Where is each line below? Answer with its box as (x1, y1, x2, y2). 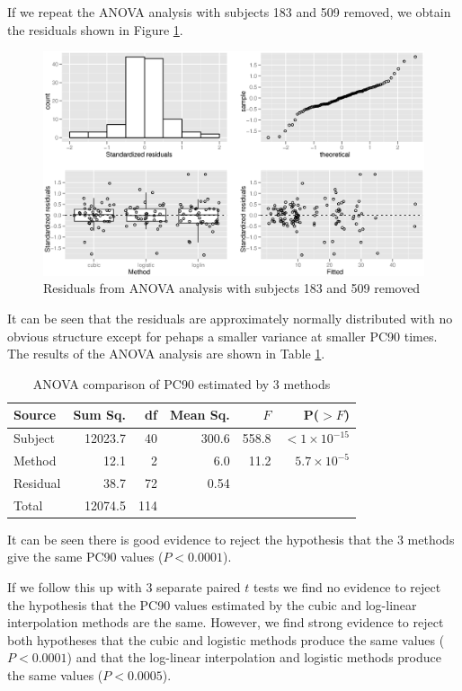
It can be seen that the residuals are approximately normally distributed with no (7, 309, 453, 328)
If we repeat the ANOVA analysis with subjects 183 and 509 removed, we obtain (7, 3, 451, 21)
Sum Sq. (73, 405, 126, 424)
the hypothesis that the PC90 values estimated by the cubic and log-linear (7, 595, 417, 614)
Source (13, 405, 57, 424)
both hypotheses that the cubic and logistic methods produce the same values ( (7, 630, 445, 649)
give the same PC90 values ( (7, 547, 164, 566)
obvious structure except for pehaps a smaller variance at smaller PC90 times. (7, 326, 438, 345)
